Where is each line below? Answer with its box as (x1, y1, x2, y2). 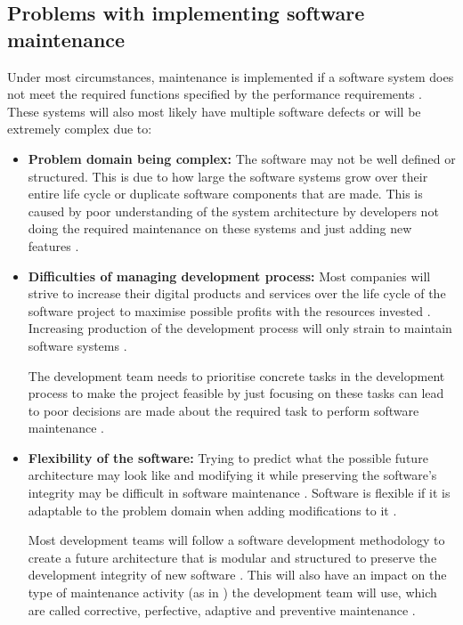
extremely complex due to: (7, 119, 152, 138)
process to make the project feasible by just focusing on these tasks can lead (28, 384, 444, 402)
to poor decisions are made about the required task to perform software (28, 401, 419, 419)
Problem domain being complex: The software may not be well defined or (28, 149, 456, 167)
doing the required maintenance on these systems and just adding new (28, 219, 412, 238)
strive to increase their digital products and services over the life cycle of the (28, 284, 446, 303)
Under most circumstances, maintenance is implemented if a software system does (7, 67, 454, 85)
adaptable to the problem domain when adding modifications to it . (28, 500, 397, 519)
